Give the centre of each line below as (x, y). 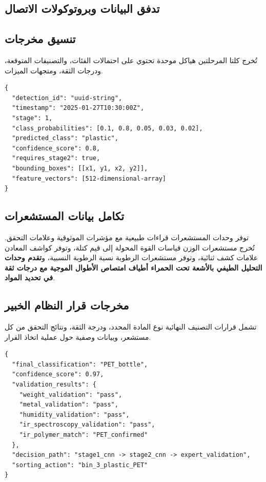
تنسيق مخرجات (40, 39)
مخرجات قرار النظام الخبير (67, 305)
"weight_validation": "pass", (71, 394)
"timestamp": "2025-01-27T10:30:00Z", (78, 108)
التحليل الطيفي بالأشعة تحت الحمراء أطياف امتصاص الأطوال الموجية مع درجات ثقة (134, 267)
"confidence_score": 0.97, (58, 374)
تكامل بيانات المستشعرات (65, 216)
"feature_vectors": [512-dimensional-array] (89, 178)
